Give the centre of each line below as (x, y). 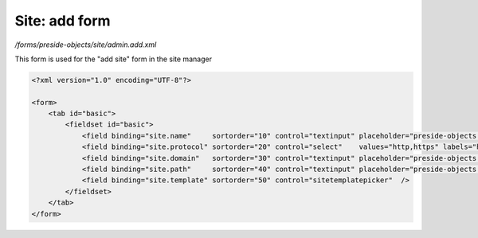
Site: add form (63, 21)
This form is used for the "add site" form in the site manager (114, 59)
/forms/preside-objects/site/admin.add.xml (86, 45)
